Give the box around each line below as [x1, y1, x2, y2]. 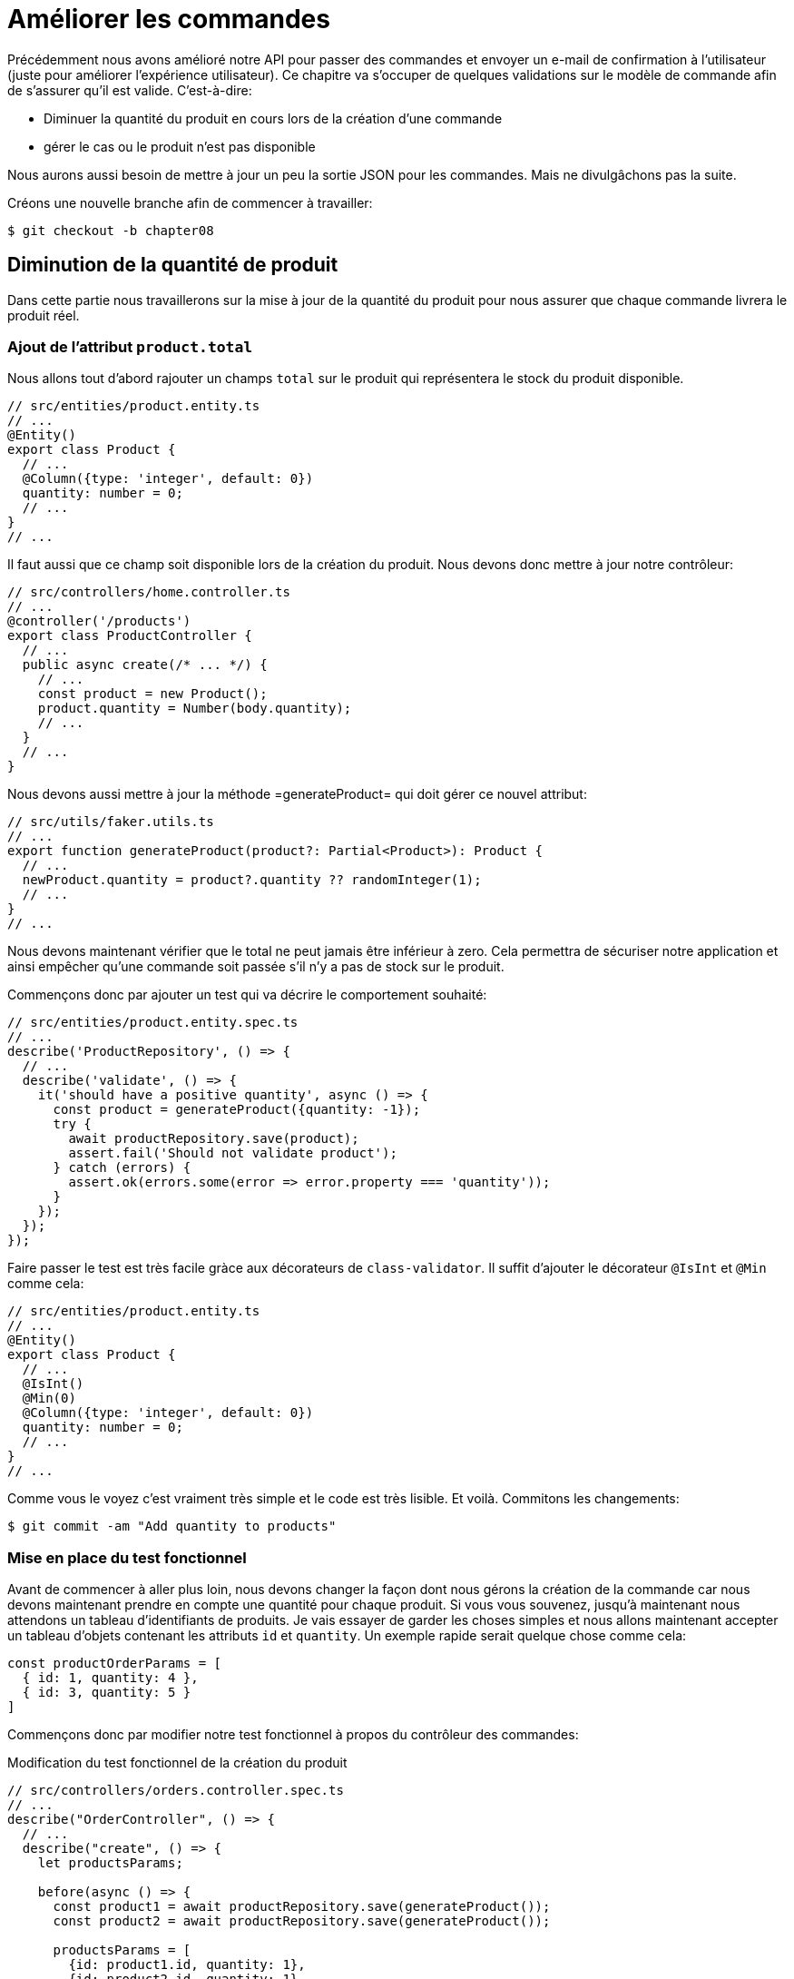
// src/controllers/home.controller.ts [7, 585, 290, 600]
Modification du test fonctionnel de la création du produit [7, 1755, 348, 1771]
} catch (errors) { [53, 1160, 191, 1176]
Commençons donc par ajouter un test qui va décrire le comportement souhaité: [7, 987, 487, 1003]
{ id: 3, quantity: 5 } [22, 1685, 191, 1700]
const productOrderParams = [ [7, 1656, 222, 1671]
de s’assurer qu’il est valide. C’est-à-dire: [7, 82, 252, 98]
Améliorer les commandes [7, 4, 330, 34]
